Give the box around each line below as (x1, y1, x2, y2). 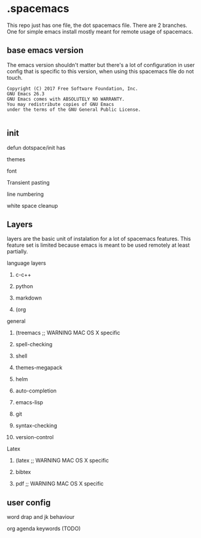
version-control (15, 434, 54, 441)
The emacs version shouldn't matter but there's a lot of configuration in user (7, 61, 195, 68)
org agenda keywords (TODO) (7, 525, 81, 532)
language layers (7, 259, 47, 267)
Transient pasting (7, 179, 50, 186)
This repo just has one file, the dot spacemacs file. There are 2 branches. (7, 22, 188, 29)
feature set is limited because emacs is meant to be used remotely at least (7, 241, 190, 249)
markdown (15, 294, 42, 301)
